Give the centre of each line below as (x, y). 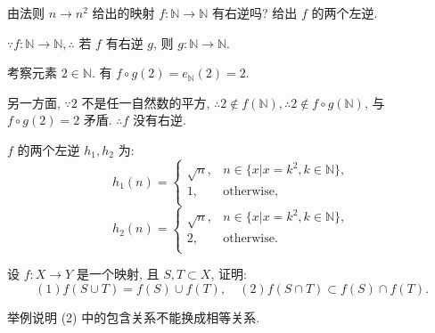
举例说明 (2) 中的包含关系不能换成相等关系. (134, 317)
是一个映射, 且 (118, 274)
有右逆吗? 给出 (254, 12)
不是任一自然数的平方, (146, 102)
